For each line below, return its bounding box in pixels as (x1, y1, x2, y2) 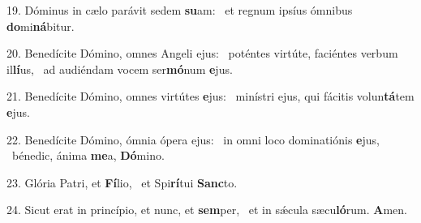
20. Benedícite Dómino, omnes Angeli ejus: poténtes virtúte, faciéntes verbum (6, 45, 398, 62)
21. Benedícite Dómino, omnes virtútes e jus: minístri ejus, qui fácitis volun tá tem (6, 88, 415, 105)
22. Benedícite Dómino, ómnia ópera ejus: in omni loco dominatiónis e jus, (6, 131, 380, 148)
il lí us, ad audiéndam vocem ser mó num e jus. (6, 60, 233, 77)
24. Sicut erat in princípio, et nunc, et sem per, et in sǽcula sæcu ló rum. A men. (6, 201, 407, 218)
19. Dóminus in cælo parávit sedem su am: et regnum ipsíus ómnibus (6, 2, 353, 18)
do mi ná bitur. (6, 17, 75, 34)
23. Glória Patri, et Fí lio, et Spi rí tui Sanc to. (6, 174, 238, 191)
